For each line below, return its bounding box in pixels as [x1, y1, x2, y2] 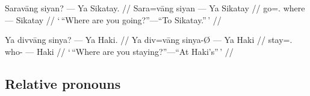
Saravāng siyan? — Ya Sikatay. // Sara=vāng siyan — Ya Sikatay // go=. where [5, 2, 305, 14]
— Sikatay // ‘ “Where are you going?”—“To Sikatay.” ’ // [5, 13, 222, 26]
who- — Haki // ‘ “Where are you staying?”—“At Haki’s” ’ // [5, 45, 234, 57]
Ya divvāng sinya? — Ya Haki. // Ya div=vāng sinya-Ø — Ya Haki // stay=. [5, 33, 293, 46]
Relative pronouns [5, 74, 121, 92]
